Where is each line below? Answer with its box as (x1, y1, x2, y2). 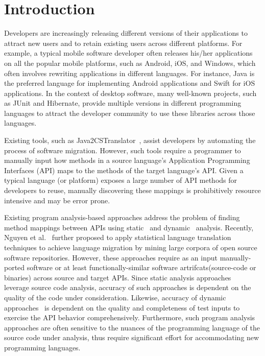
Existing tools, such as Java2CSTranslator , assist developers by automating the (4, 135, 256, 146)
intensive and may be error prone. (4, 195, 110, 205)
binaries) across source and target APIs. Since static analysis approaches (4, 272, 231, 282)
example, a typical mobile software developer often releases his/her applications (4, 48, 253, 58)
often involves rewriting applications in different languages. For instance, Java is (4, 67, 255, 78)
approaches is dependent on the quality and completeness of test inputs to (4, 302, 240, 313)
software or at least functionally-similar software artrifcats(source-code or (27, 262, 256, 273)
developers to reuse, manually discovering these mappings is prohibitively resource (4, 185, 261, 196)
